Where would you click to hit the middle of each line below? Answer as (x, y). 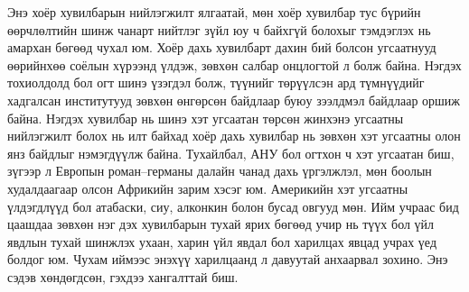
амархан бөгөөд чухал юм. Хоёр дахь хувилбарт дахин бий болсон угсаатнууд (222, 47)
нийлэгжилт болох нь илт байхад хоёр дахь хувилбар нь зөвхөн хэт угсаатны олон (234, 136)
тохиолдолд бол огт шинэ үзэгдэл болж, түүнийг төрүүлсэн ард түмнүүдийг (216, 82)
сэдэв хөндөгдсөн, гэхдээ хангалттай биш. (123, 276)
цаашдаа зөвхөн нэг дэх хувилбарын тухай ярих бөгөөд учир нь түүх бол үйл (221, 224)
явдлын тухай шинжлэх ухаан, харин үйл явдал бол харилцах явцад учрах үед (222, 241)
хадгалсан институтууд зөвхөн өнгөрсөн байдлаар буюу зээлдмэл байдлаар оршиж (234, 100)
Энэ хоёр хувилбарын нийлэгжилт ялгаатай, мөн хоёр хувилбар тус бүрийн (214, 12)
